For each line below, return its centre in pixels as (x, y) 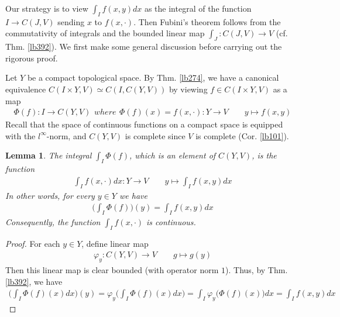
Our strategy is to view (47, 8)
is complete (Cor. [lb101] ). (242, 135)
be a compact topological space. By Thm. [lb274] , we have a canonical (153, 77)
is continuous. (171, 222)
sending (71, 21)
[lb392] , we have (34, 281)
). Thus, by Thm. (257, 270)
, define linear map (115, 243)
